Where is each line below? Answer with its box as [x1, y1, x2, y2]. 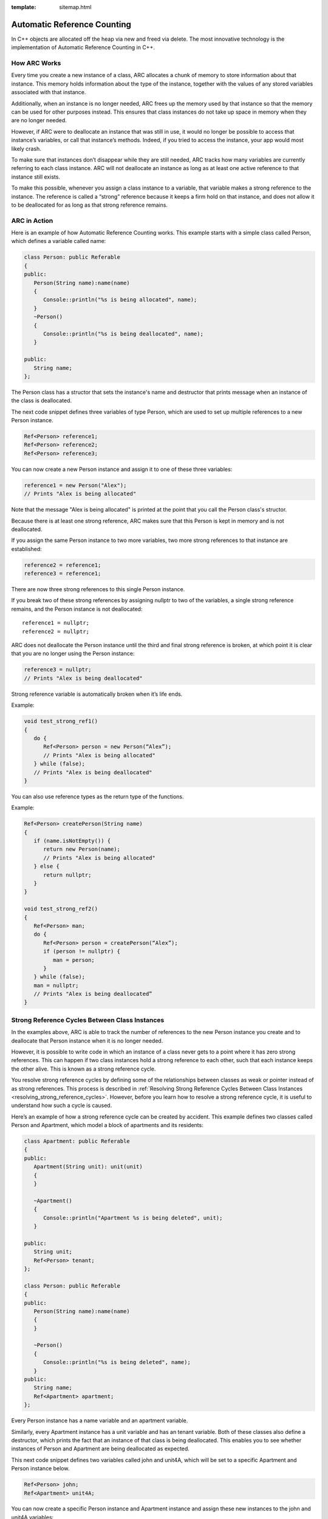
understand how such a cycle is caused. [11, 1102, 112, 1109]
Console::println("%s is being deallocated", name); [43, 330, 203, 337]
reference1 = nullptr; [22, 620, 90, 626]
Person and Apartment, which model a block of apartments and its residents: [11, 1122, 203, 1129]
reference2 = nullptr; [22, 628, 90, 635]
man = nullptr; [33, 982, 79, 989]
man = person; [52, 956, 95, 963]
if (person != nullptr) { [43, 948, 121, 955]
